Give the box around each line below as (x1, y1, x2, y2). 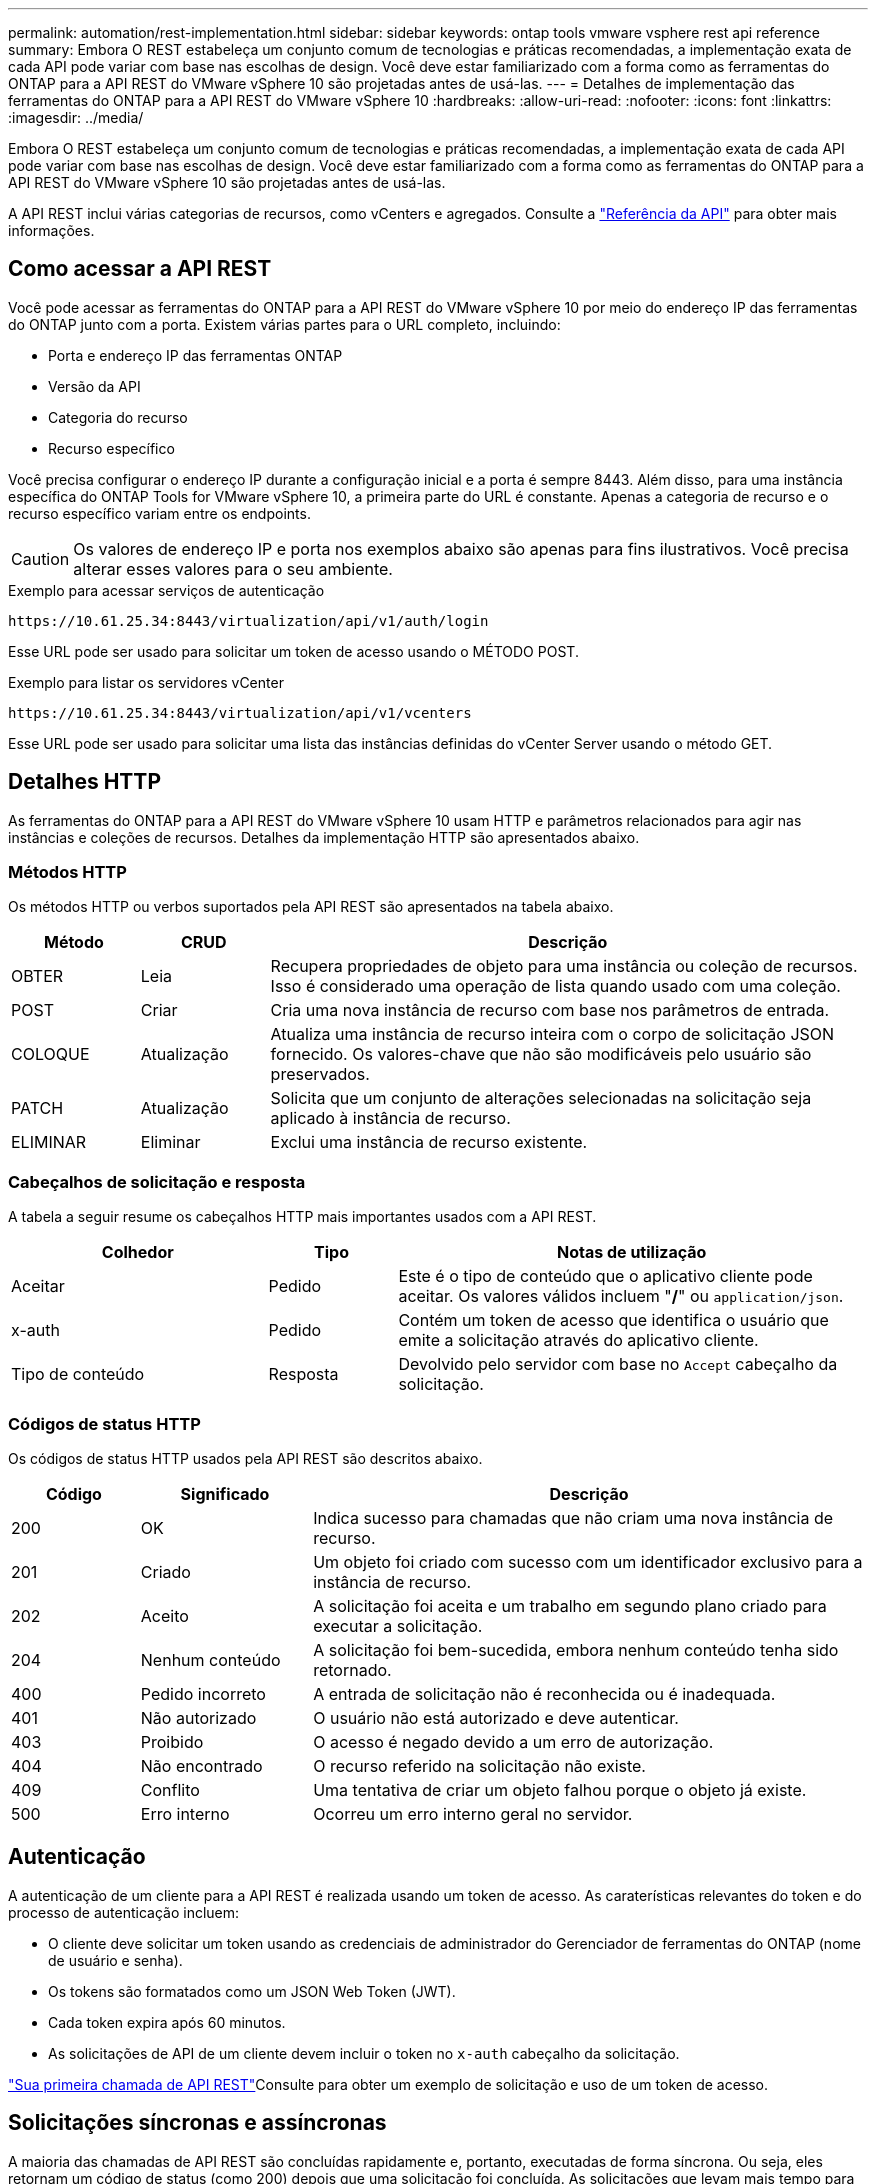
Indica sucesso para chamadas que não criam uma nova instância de (313, 1507, 834, 1528)
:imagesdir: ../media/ (8, 109, 144, 126)
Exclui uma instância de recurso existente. (270, 1132, 588, 1153)
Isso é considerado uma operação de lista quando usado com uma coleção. (270, 976, 841, 997)
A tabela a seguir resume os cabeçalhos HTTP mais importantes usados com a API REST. (8, 1208, 597, 1226)
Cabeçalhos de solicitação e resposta (8, 1171, 306, 1192)
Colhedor (101, 1242, 174, 1263)
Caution (11, 548, 70, 569)
